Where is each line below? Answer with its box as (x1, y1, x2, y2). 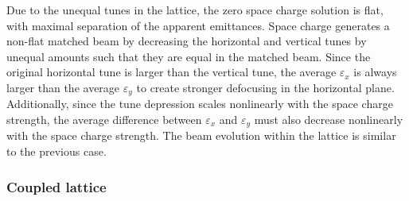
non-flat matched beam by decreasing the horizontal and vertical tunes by (6, 33, 367, 49)
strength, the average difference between (6, 111, 202, 128)
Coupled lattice (6, 176, 107, 196)
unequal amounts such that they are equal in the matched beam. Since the (6, 48, 371, 64)
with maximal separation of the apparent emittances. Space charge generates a (6, 17, 390, 33)
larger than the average (6, 79, 120, 95)
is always (353, 64, 397, 80)
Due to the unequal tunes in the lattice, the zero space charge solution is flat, (6, 2, 384, 17)
